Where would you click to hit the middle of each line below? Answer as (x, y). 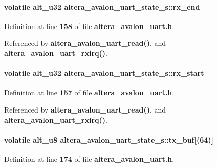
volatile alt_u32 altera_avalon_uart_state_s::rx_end (102, 6)
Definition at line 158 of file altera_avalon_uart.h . (89, 26)
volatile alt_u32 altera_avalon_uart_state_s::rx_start (104, 73)
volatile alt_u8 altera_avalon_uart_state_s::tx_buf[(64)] (109, 139)
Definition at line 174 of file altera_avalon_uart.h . (89, 159)
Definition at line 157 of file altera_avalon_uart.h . (89, 92)
